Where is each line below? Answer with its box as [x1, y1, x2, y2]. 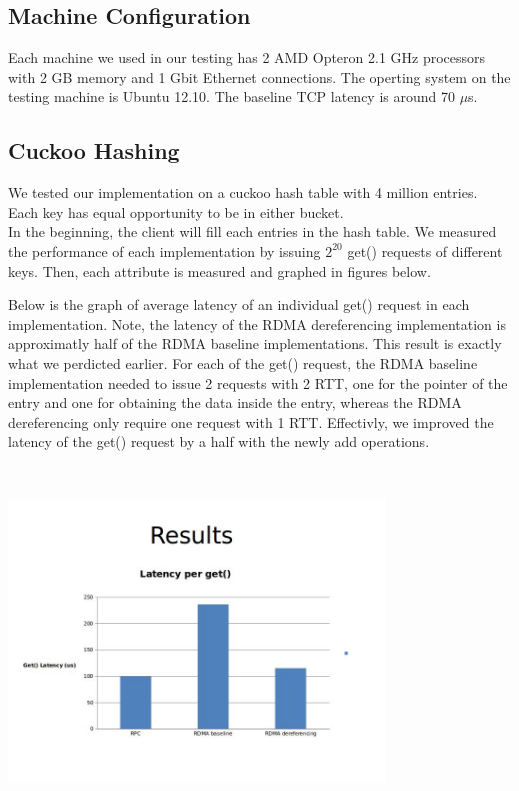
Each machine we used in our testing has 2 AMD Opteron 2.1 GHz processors [8, 47, 486, 68]
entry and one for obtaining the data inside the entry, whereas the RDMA [8, 392, 462, 413]
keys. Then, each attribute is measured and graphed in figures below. [8, 260, 431, 281]
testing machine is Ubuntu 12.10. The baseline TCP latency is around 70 [8, 86, 455, 107]
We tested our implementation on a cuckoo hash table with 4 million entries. [8, 182, 478, 203]
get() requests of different [347, 240, 503, 261]
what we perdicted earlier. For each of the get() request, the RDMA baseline [8, 352, 478, 373]
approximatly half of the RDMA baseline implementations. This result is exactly [8, 333, 502, 354]
